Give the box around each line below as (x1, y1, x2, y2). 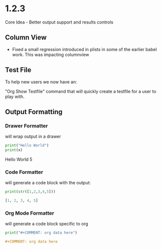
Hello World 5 (5, 156, 33, 162)
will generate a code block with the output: (5, 180, 91, 186)
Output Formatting (5, 107, 62, 116)
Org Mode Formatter (5, 209, 55, 216)
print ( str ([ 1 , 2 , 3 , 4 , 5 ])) (5, 189, 56, 194)
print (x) (5, 148, 23, 152)
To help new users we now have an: (5, 79, 77, 85)
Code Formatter (5, 169, 43, 175)
